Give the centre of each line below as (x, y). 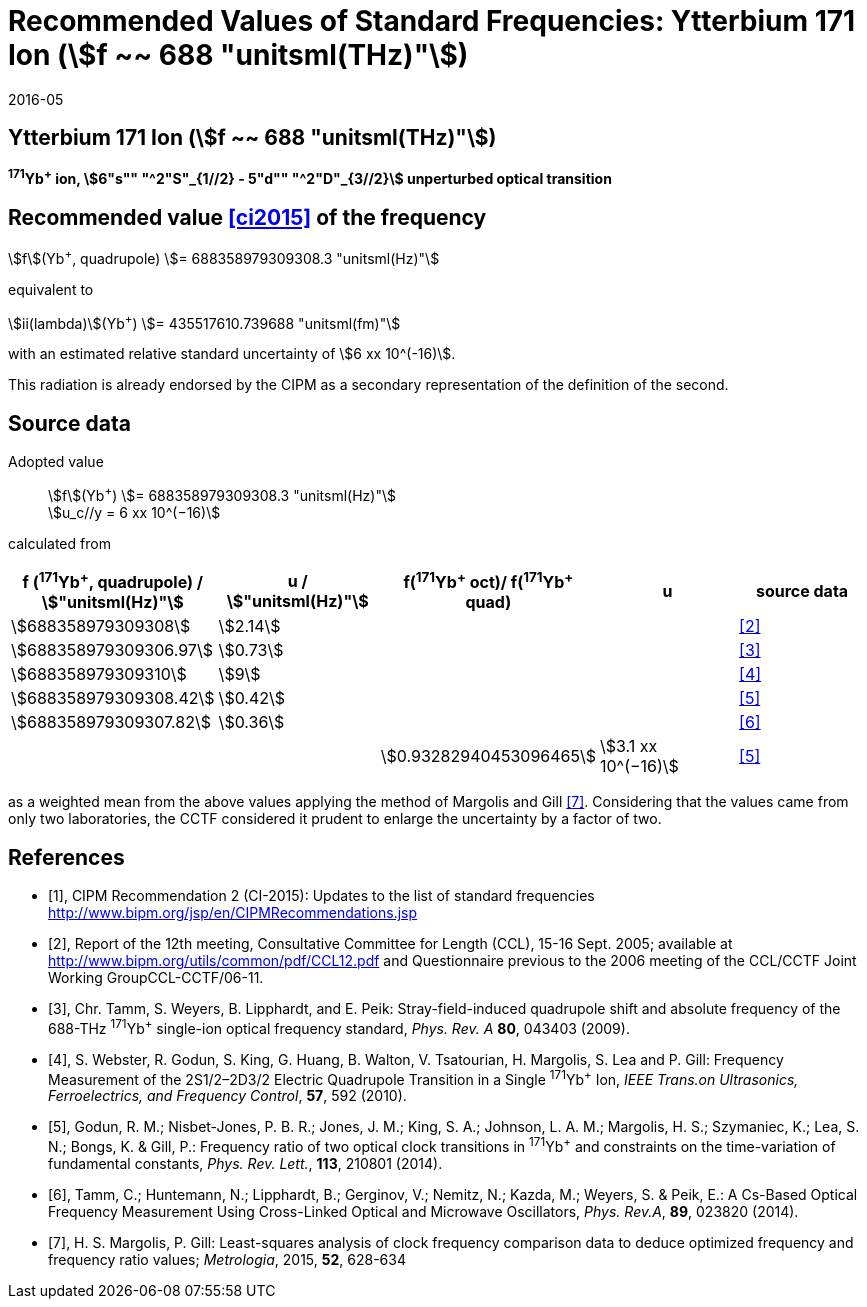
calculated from (59, 543)
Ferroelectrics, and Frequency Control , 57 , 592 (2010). (227, 1096)
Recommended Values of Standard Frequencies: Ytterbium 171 (432, 21)
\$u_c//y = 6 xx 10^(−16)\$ (134, 512)
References (66, 857)
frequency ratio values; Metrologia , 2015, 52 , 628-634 (227, 1260)
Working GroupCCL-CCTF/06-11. (156, 978)
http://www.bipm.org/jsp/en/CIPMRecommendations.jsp (233, 913)
